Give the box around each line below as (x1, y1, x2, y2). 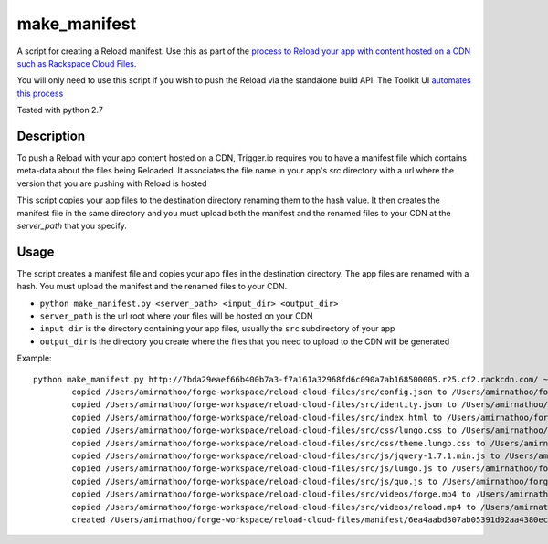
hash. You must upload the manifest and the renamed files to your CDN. (16, 281, 288, 292)
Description (16, 128, 86, 143)
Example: (16, 352, 52, 364)
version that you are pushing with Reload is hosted (16, 178, 207, 189)
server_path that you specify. (16, 220, 128, 231)
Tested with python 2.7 (16, 105, 104, 116)
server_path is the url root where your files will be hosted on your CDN (39, 310, 314, 321)
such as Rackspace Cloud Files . (16, 58, 137, 68)
